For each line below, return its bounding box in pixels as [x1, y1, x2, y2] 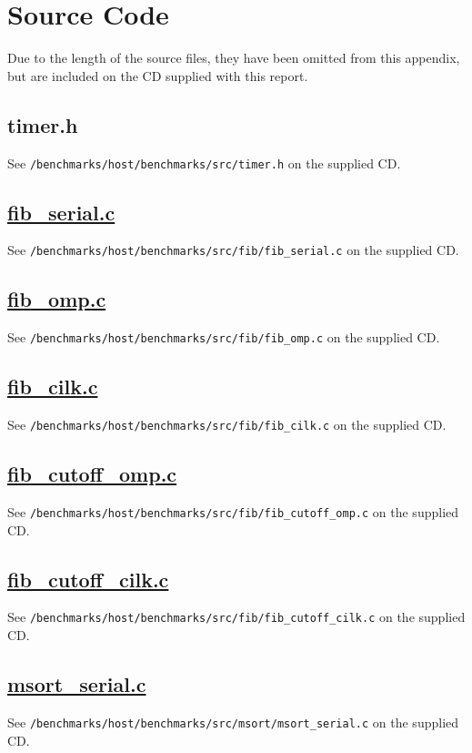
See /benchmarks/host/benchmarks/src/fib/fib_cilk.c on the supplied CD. [7, 415, 447, 434]
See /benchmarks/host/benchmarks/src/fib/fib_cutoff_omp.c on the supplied [7, 502, 459, 521]
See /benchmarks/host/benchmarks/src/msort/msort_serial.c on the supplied [7, 712, 459, 731]
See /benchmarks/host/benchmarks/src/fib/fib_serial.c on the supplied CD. [7, 240, 459, 259]
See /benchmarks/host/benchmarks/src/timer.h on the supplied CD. [7, 153, 401, 172]
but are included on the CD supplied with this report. [7, 66, 308, 85]
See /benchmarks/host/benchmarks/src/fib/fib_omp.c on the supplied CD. [7, 328, 440, 347]
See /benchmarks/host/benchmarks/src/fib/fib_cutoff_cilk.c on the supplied [7, 607, 466, 626]
